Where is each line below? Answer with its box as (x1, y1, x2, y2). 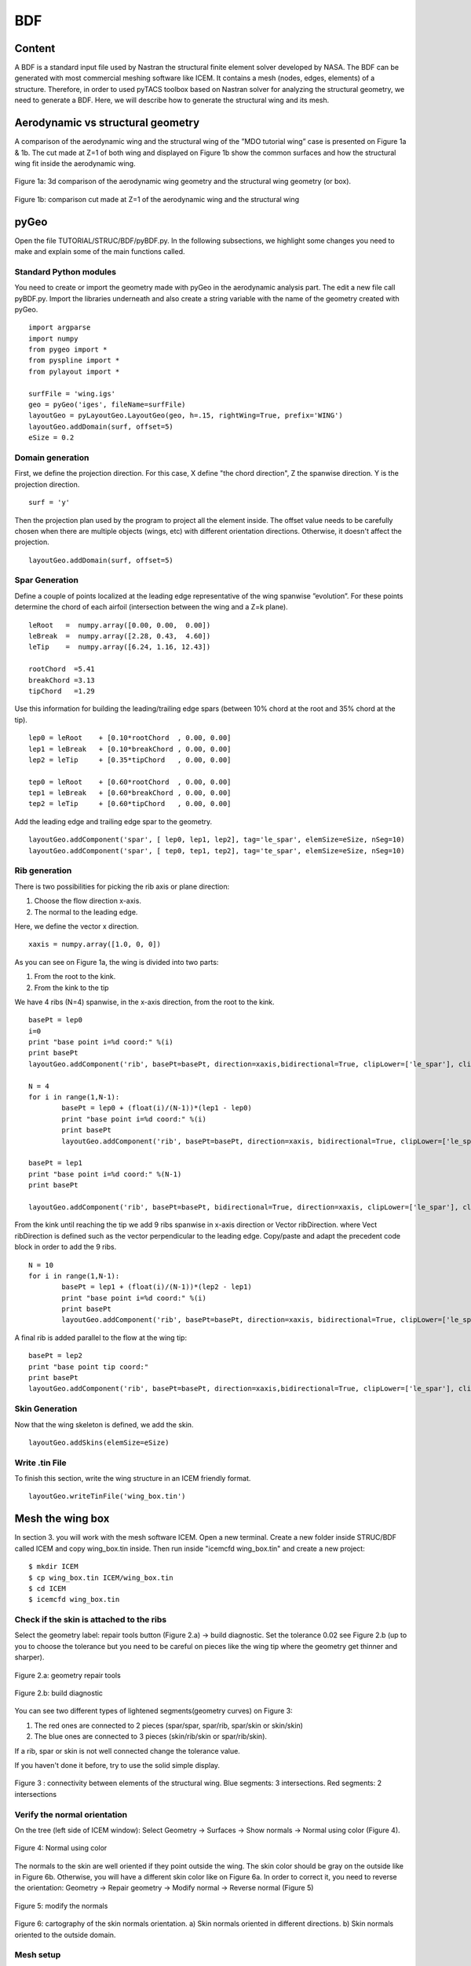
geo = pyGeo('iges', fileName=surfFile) (28, 400, 186, 409)
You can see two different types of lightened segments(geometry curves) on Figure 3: (14, 1706, 294, 1716)
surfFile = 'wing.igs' (28, 389, 116, 398)
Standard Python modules (14, 266, 117, 277)
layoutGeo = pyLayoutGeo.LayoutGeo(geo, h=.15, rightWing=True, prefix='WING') (28, 411, 343, 420)
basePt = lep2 (28, 1351, 82, 1360)
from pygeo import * (28, 345, 108, 354)
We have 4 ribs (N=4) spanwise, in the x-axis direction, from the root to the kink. (14, 997, 275, 1007)
